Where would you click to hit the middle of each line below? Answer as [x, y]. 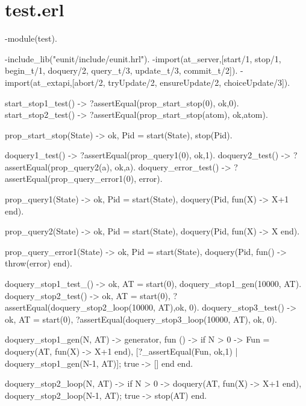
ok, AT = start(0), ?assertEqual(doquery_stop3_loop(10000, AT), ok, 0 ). [141, 319]
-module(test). [31, 38]
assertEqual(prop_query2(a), [58, 166]
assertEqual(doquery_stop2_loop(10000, [80, 307]
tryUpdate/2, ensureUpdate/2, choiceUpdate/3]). [199, 82]
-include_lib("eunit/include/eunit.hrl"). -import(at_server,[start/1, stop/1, [143, 58]
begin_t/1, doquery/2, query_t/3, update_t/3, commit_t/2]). [121, 70]
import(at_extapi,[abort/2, [55, 82]
